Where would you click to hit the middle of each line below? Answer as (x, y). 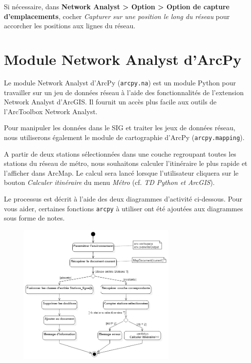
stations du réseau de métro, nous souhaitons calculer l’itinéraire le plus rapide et (126, 163)
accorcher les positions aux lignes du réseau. (70, 26)
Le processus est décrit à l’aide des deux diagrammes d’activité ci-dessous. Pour (123, 198)
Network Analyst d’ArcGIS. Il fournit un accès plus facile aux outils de (110, 102)
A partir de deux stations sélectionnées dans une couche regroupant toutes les (120, 153)
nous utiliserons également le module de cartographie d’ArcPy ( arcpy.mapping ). (124, 137)
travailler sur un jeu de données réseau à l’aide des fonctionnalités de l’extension (124, 92)
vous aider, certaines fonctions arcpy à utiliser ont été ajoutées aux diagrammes (124, 208)
